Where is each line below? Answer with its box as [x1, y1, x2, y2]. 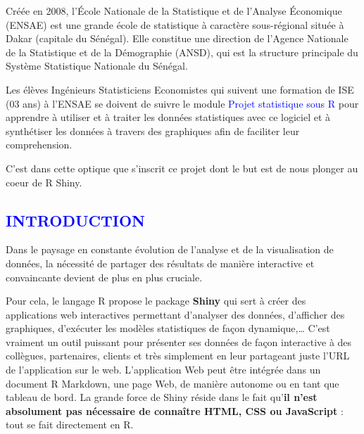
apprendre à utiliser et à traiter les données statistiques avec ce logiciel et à [6, 110, 331, 125]
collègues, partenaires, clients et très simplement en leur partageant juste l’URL [6, 348, 350, 363]
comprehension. [6, 137, 73, 152]
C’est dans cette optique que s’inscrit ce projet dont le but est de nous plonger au [6, 160, 358, 175]
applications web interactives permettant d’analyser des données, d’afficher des [6, 307, 345, 321]
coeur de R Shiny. [6, 174, 82, 189]
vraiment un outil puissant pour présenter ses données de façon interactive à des [6, 334, 352, 349]
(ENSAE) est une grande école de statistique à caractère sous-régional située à [6, 17, 344, 32]
